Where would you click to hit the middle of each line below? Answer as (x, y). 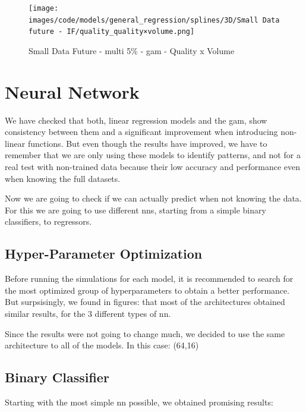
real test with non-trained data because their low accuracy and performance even (152, 167)
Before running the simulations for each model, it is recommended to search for (149, 279)
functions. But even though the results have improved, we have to (147, 143)
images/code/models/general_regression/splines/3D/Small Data (154, 20)
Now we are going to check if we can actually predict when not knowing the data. (153, 198)
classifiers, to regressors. (48, 221)
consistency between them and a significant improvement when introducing (141, 132)
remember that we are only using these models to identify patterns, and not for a (153, 155)
